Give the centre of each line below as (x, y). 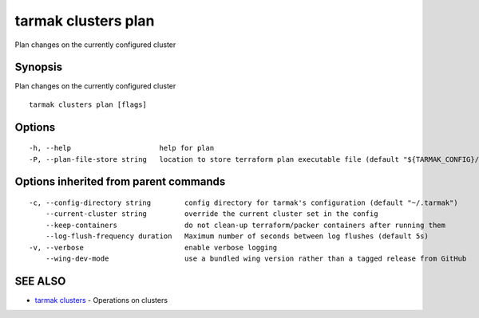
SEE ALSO (40, 281)
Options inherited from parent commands (120, 182)
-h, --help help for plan (122, 148)
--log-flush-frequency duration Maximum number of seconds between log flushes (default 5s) (237, 236)
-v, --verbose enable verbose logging (153, 247)
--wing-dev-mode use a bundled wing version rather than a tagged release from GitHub (256, 259)
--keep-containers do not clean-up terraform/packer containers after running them (245, 225)
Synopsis (39, 67)
